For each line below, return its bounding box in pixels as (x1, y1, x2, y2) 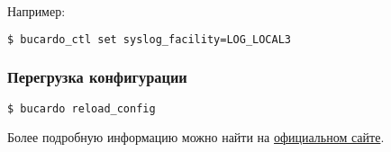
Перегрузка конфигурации (7, 66, 187, 88)
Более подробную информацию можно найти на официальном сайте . (7, 127, 385, 146)
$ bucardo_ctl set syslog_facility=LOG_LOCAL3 (7, 32, 291, 46)
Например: (7, 2, 66, 20)
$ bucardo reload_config (7, 102, 156, 115)
